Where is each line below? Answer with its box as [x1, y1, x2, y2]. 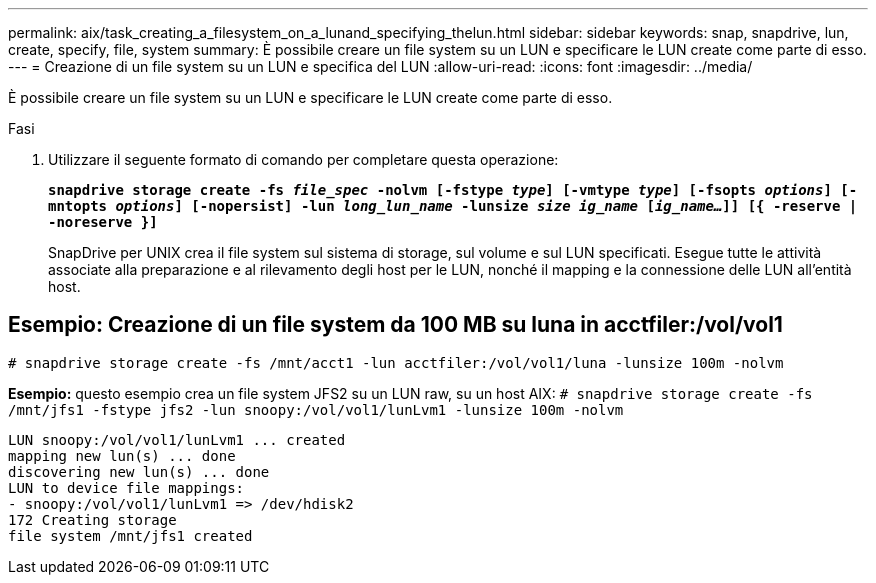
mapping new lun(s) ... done [8, 447, 236, 464]
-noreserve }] [48, 214, 158, 230]
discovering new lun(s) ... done [8, 463, 270, 480]
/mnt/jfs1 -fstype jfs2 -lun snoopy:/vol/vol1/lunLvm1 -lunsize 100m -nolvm [8, 401, 624, 418]
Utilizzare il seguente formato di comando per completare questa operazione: [48, 151, 559, 168]
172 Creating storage [8, 511, 177, 528]
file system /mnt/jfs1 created [8, 527, 253, 544]
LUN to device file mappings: [8, 479, 245, 496]
